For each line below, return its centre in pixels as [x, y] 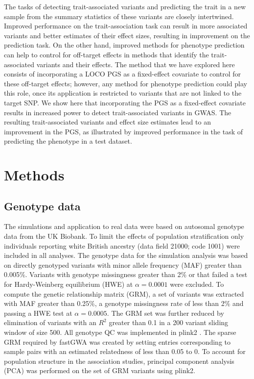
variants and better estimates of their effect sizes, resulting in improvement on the [127, 35]
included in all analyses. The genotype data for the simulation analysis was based [126, 255]
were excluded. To [197, 284]
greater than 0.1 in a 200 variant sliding [169, 322]
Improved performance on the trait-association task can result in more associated [126, 26]
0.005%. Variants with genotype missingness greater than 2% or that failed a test [126, 274]
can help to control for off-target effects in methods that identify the [106, 54]
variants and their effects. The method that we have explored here [136, 64]
